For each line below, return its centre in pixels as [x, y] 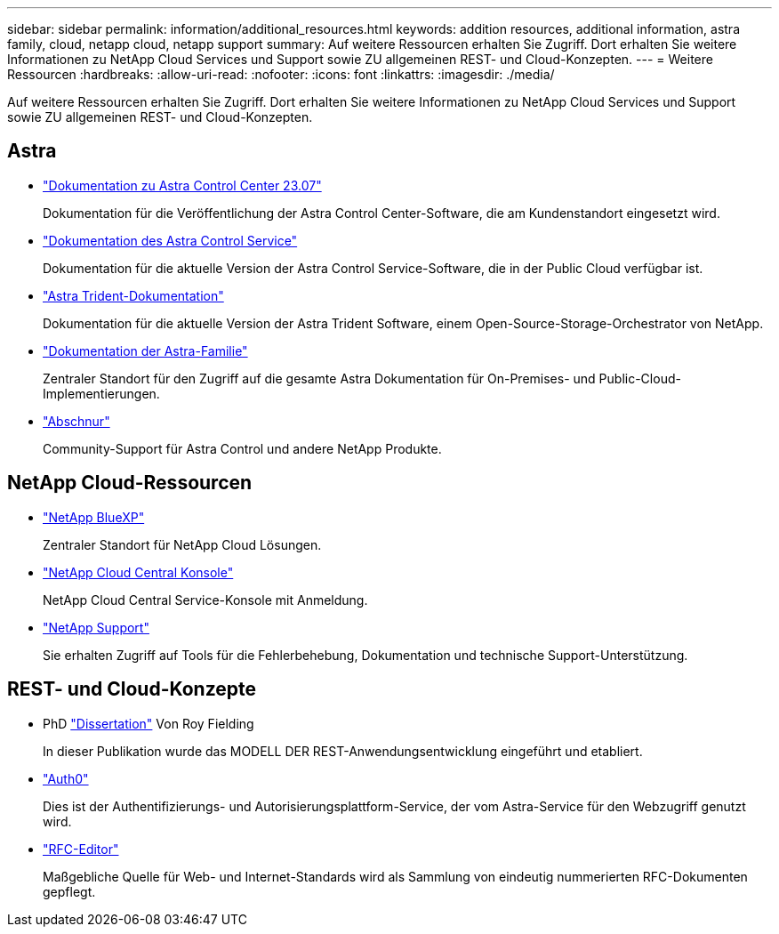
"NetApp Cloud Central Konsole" [138, 572]
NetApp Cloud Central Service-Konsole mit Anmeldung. [205, 600]
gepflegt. [69, 891]
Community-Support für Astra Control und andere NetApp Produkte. [242, 448]
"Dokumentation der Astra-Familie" [145, 350]
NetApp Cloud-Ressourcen [130, 483]
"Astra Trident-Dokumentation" [133, 295]
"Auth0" [66, 778]
